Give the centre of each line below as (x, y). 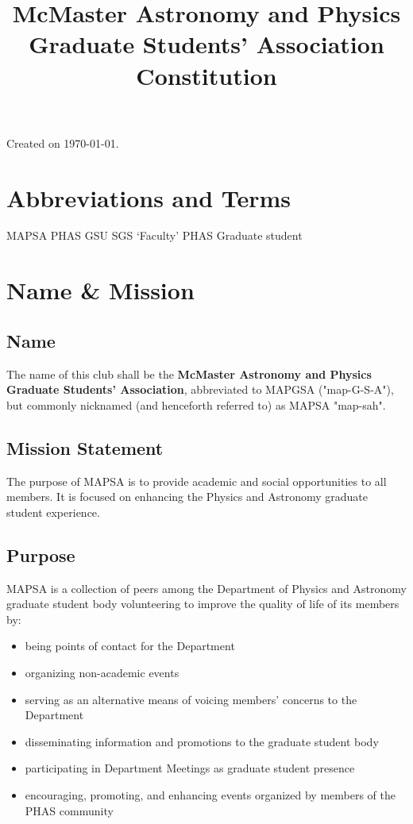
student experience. (53, 512)
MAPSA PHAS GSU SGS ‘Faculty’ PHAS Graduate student (154, 235)
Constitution (206, 75)
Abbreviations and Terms (149, 197)
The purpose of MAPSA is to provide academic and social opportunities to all (197, 481)
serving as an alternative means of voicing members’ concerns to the (191, 699)
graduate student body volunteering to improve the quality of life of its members (203, 604)
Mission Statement (85, 447)
